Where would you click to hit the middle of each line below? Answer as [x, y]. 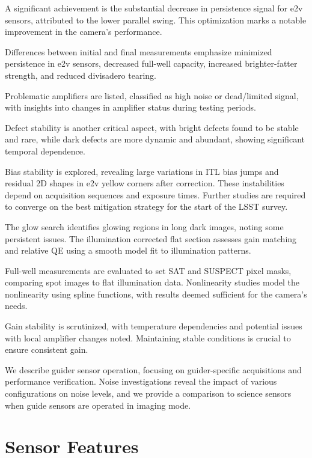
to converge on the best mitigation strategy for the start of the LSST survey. [146, 206]
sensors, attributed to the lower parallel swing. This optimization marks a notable [156, 20]
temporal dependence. [45, 151]
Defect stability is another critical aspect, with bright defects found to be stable [152, 127]
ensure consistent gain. [47, 350]
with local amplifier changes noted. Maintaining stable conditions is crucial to [148, 337]
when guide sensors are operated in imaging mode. [98, 405]
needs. [16, 306]
